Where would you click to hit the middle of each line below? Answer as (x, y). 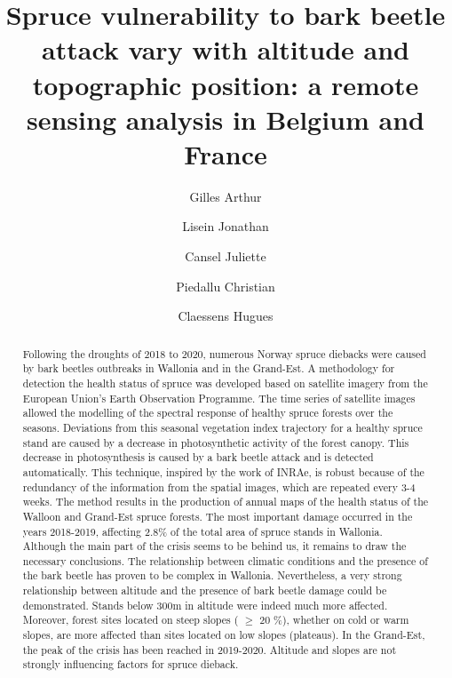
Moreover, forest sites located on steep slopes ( (131, 620)
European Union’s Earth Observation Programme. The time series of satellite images (219, 398)
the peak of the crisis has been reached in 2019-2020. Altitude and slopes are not (210, 649)
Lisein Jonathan (226, 226)
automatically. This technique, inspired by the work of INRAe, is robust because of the (223, 471)
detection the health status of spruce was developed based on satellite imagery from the (225, 383)
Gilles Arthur (226, 196)
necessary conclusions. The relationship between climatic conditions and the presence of (225, 560)
